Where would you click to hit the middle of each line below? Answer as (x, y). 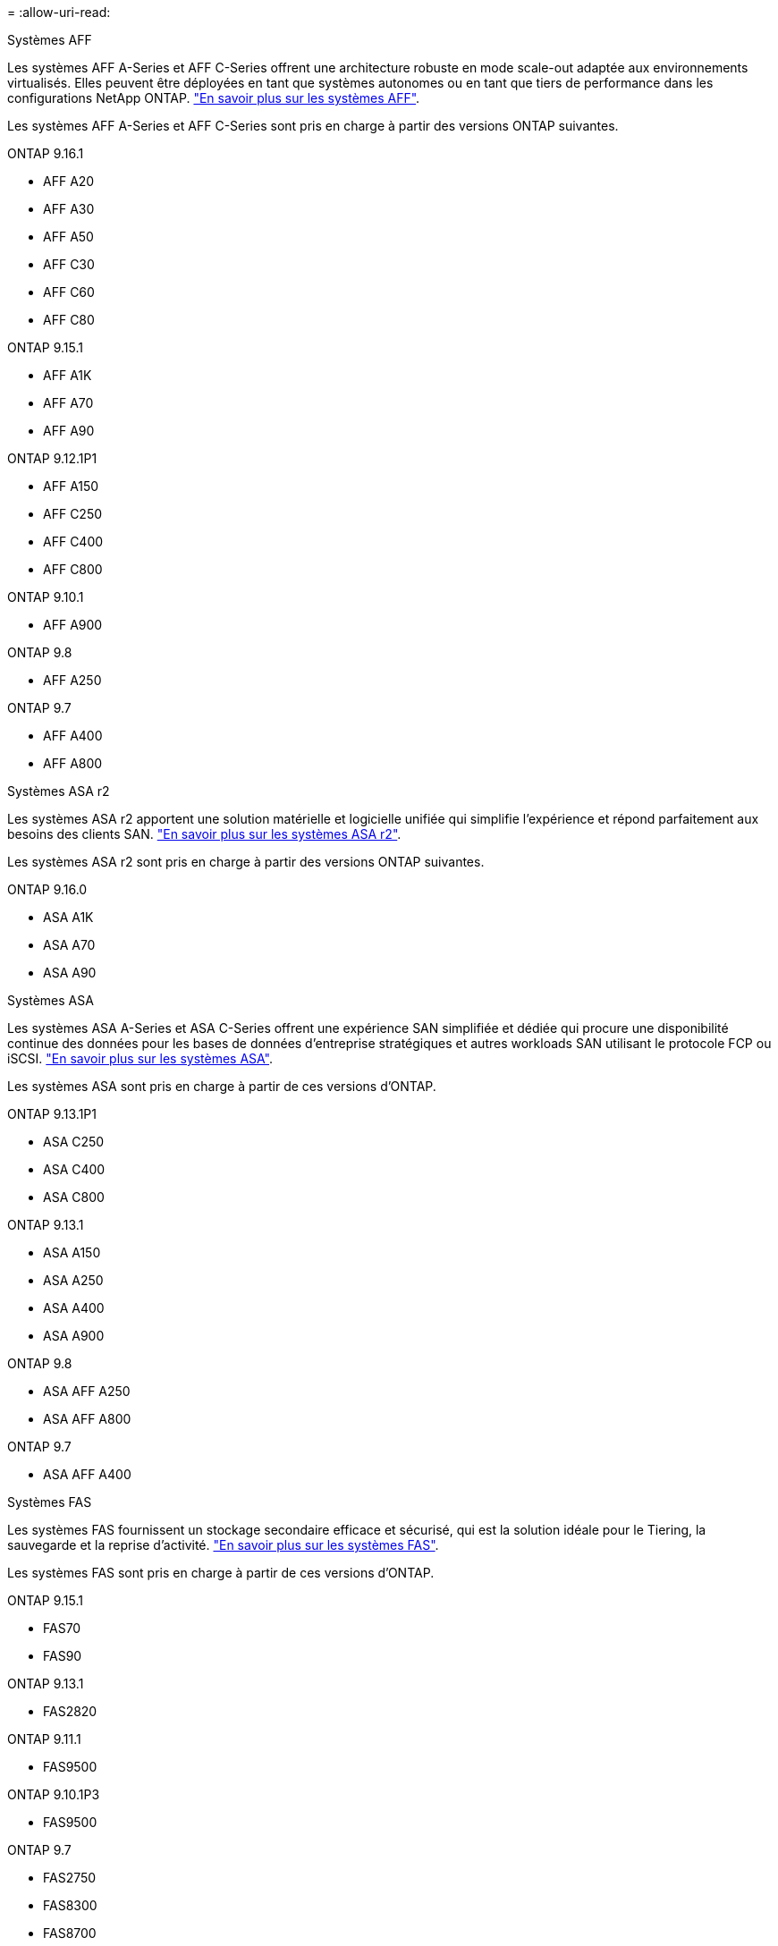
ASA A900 (74, 1336)
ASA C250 (74, 1142)
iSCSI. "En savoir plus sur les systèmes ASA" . (140, 1058)
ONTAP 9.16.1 (46, 153)
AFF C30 (69, 264)
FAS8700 (70, 1933)
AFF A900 (73, 625)
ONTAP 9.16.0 (47, 889)
